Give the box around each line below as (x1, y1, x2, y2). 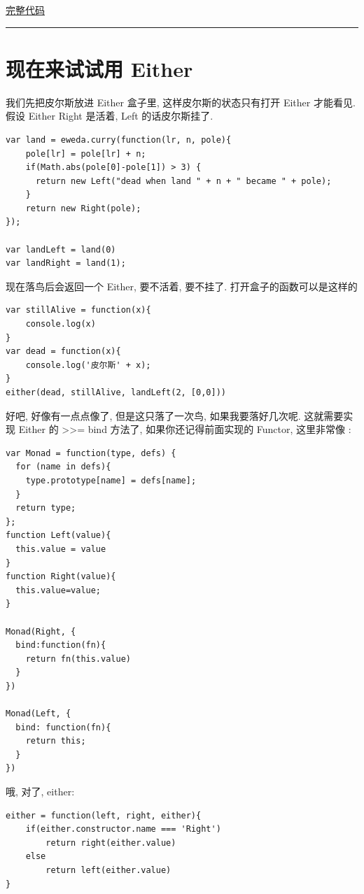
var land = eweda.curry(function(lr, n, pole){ (6, 134, 232, 145)
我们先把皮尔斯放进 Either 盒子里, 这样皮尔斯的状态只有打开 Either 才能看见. (6, 94, 356, 109)
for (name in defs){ (15, 462, 111, 472)
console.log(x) (25, 319, 96, 329)
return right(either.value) (45, 837, 176, 848)
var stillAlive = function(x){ (6, 305, 151, 315)
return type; (15, 503, 76, 513)
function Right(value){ (6, 572, 116, 582)
